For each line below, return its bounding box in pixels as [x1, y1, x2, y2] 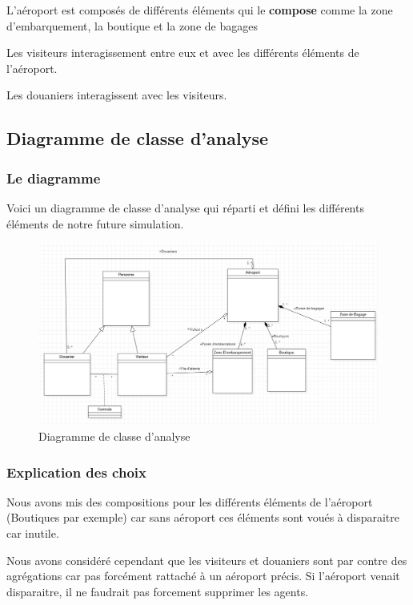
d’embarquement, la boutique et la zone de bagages [6, 17, 258, 34]
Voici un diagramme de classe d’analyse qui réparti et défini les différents [6, 199, 364, 216]
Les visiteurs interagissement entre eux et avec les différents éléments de [6, 44, 359, 61]
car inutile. [6, 525, 59, 542]
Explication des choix [6, 462, 146, 482]
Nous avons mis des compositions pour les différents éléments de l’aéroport [6, 493, 373, 510]
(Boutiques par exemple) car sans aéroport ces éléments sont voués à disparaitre [6, 509, 399, 526]
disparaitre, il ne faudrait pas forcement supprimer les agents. [6, 583, 309, 599]
